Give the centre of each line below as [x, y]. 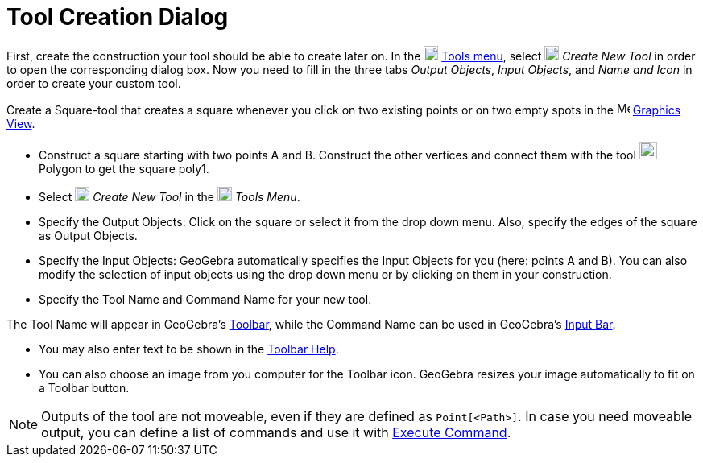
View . [21, 123]
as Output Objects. [88, 235]
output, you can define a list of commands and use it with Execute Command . [276, 432]
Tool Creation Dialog [118, 17]
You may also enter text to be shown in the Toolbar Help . [189, 349]
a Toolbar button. [84, 387]
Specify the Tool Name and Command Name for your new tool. [205, 299]
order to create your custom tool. [94, 83]
